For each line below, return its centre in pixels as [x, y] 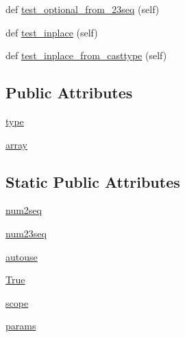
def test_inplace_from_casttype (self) [86, 55]
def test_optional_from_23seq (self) [83, 9]
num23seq [26, 233]
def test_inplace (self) [52, 32]
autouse [22, 256]
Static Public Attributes [93, 181]
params [21, 326]
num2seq [24, 210]
